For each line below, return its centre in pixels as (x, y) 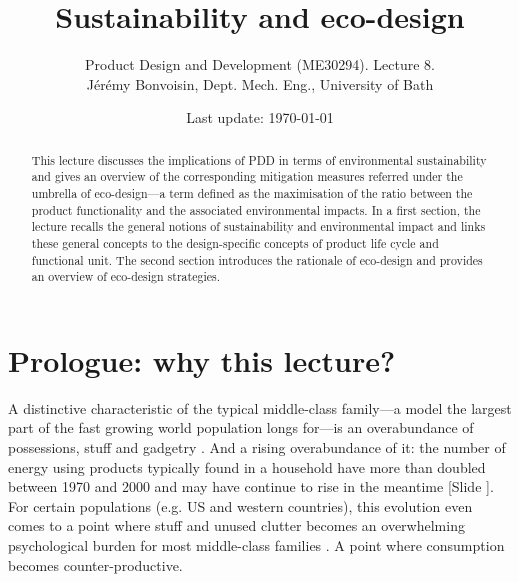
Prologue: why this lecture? (202, 359)
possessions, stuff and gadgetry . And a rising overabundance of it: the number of (257, 447)
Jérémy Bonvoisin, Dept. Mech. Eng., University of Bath (260, 83)
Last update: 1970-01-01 (260, 117)
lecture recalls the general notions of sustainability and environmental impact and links (258, 226)
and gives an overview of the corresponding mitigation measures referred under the (247, 176)
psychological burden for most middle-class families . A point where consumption (256, 545)
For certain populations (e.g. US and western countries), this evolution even (240, 505)
